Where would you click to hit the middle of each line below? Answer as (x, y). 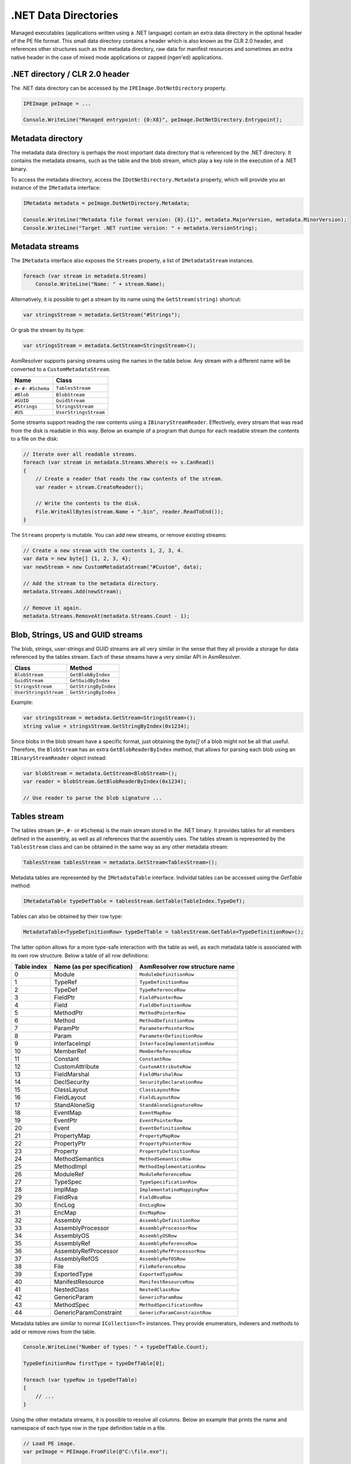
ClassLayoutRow (160, 1090)
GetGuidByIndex (90, 681)
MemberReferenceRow (165, 1051)
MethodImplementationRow (173, 1166)
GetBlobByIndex (90, 675)
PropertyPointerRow (165, 1143)
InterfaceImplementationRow (177, 1043)
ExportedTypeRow (161, 1274)
